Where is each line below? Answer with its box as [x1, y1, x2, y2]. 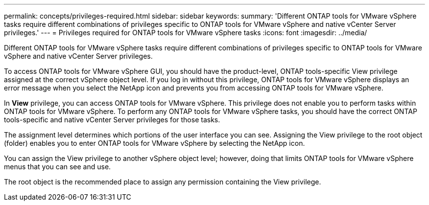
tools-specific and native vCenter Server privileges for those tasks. [4, 115, 220, 124]
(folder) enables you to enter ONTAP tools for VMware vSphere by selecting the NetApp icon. [4, 139, 305, 147]
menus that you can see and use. [4, 162, 111, 171]
